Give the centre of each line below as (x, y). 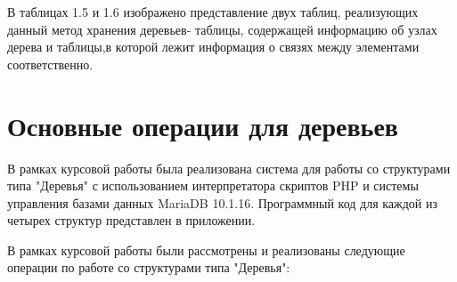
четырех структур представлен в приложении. (131, 220)
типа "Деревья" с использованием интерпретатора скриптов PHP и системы (213, 185)
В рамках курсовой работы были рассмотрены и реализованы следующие (206, 250)
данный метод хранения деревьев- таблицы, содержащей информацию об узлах (222, 29)
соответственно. (50, 64)
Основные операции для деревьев (203, 125)
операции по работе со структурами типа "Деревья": (149, 267)
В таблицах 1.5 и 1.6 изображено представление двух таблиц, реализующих (213, 12)
